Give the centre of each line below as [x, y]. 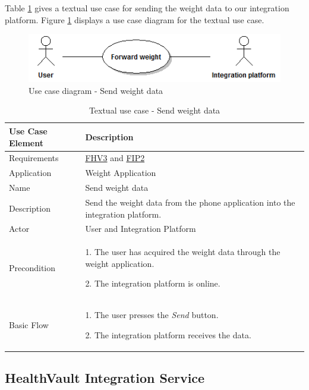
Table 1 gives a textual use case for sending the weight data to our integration [147, 8]
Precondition [32, 267]
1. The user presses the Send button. [152, 315]
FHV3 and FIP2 [115, 158]
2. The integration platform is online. [153, 283]
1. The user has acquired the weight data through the [183, 252]
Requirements [34, 158]
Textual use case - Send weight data [154, 110]
